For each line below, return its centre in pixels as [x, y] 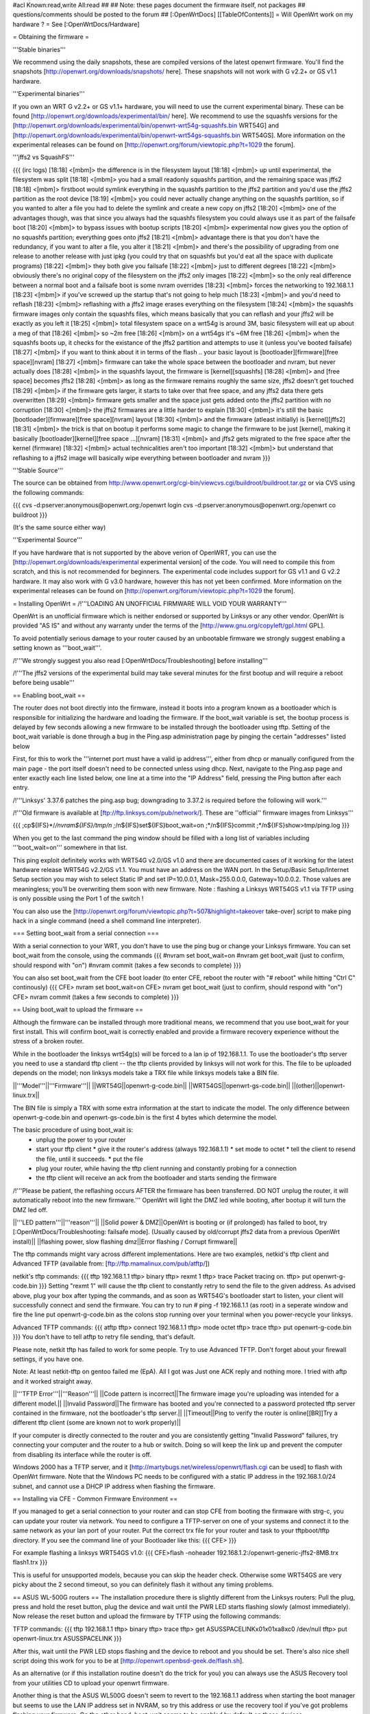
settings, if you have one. [48, 1359]
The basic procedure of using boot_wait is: [73, 1130]
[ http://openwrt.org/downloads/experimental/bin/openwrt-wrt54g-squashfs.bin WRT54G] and [146, 125]
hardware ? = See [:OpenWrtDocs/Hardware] [76, 24]
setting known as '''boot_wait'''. [57, 648]
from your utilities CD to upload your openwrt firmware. [91, 1682]
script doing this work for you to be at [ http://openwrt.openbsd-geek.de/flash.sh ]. [128, 1661]
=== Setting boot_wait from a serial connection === [86, 933]
